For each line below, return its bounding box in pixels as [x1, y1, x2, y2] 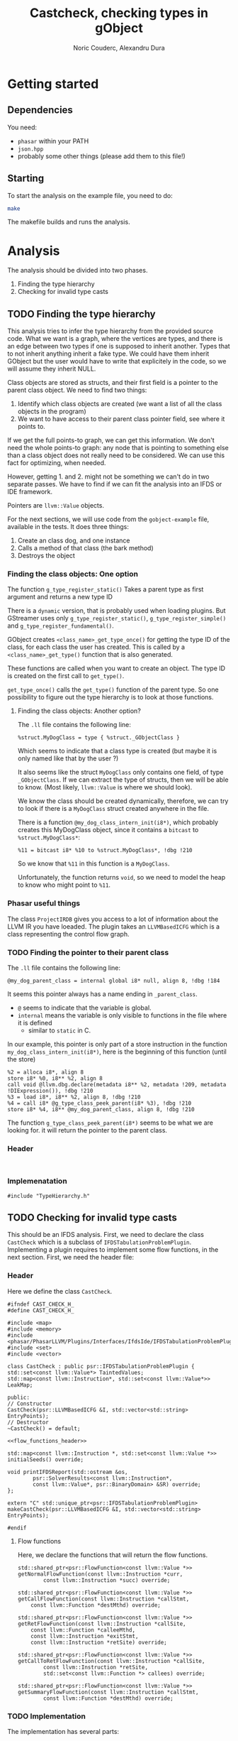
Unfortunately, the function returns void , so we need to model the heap [17, 873, 226, 882]
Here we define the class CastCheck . [7, 1287, 113, 1295]
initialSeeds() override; [7, 1456, 84, 1463]
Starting [7, 173, 45, 185]
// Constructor [7, 1400, 52, 1407]
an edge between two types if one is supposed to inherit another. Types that [7, 342, 230, 351]
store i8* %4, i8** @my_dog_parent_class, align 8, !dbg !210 [7, 1106, 195, 1113]
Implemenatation [7, 1177, 67, 1186]
